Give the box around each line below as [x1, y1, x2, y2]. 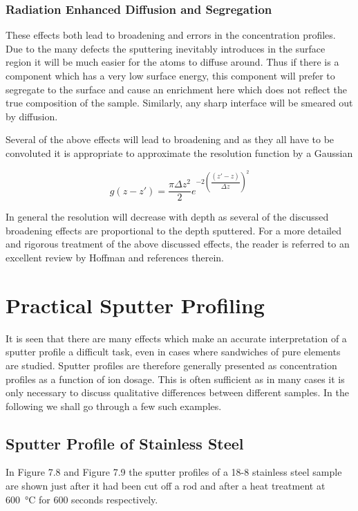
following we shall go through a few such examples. [6, 398, 222, 413]
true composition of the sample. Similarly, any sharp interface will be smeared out [6, 95, 353, 110]
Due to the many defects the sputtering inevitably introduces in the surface [6, 41, 326, 55]
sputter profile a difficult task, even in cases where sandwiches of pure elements [6, 344, 341, 359]
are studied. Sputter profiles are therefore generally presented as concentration [6, 357, 337, 372]
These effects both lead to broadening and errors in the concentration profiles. [6, 28, 336, 42]
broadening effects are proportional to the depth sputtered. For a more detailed [6, 223, 341, 237]
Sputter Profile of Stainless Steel [6, 432, 244, 454]
